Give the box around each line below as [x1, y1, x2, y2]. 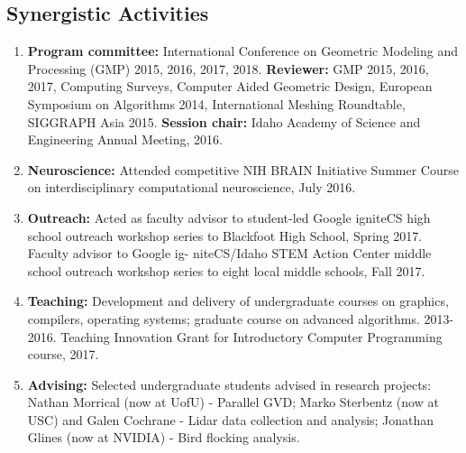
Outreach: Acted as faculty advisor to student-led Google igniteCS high [27, 208, 431, 226]
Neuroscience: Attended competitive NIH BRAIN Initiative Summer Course [27, 160, 459, 179]
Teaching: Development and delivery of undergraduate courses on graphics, [27, 291, 449, 310]
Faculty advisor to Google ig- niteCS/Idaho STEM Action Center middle [27, 244, 432, 263]
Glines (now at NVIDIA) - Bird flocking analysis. [27, 428, 300, 447]
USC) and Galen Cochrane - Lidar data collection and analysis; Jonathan [27, 410, 434, 429]
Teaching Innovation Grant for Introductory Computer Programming [60, 327, 443, 346]
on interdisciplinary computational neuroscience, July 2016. [27, 178, 356, 197]
